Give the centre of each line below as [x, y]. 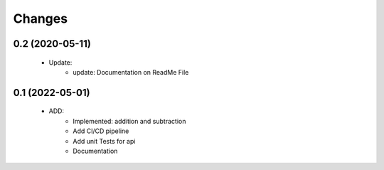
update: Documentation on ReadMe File [131, 72]
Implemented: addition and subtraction [129, 121]
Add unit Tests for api [104, 141]
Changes [40, 18]
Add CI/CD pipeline [101, 131]
